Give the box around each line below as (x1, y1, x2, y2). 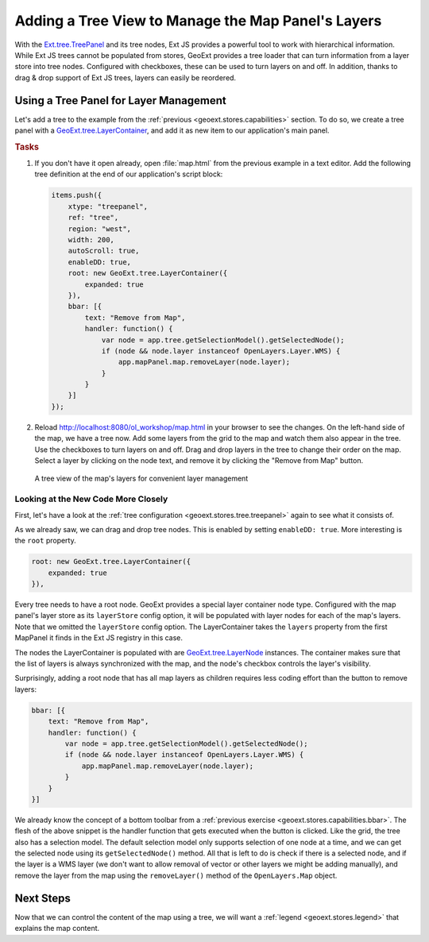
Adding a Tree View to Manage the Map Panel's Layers (14, 12, 382, 29)
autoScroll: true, (68, 246, 140, 256)
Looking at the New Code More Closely (14, 493, 168, 504)
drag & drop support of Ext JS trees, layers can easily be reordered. (14, 72, 237, 83)
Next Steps (14, 891, 71, 905)
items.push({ (51, 191, 102, 200)
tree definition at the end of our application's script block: (34, 169, 223, 179)
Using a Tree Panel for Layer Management (14, 94, 226, 107)
